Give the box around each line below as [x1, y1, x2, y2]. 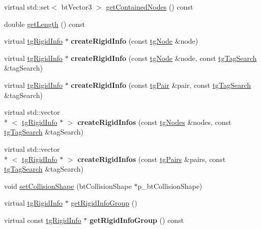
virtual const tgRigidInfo [4, 214, 81, 225]
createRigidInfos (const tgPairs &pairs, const [77, 153, 226, 164]
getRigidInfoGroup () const [89, 214, 184, 225]
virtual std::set [4, 2, 50, 12]
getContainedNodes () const [106, 2, 193, 12]
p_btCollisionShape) [137, 180, 202, 191]
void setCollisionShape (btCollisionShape [4, 180, 132, 191]
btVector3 [61, 2, 92, 12]
